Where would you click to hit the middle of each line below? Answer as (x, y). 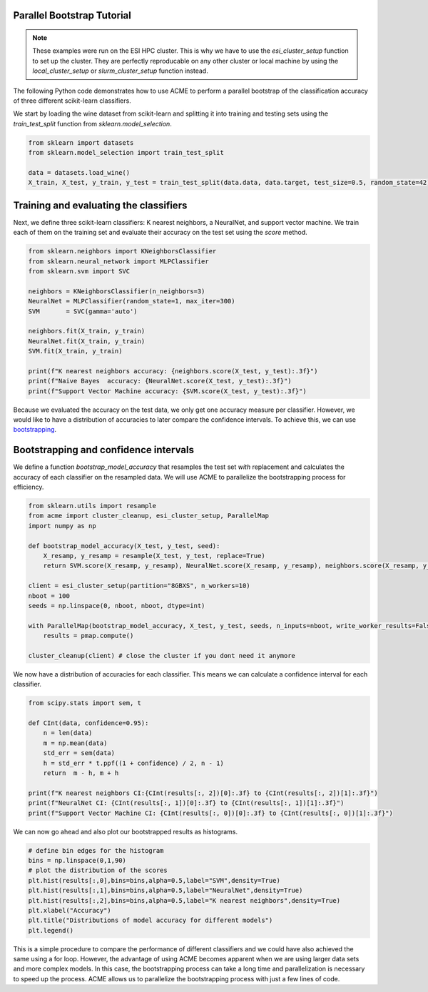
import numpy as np (62, 526)
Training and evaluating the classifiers (100, 205)
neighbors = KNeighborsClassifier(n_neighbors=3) (117, 291)
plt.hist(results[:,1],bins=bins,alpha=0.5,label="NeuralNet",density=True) (165, 891)
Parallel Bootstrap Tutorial (72, 15)
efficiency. (29, 487)
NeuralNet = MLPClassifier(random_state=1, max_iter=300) (132, 301)
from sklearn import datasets (81, 142)
